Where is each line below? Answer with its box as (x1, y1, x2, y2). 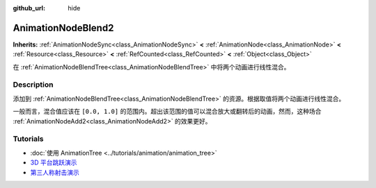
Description (13, 80, 54, 89)
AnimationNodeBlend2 (13, 22, 114, 34)
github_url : (13, 4, 45, 12)
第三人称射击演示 (30, 168, 79, 176)
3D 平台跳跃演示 (30, 158, 77, 166)
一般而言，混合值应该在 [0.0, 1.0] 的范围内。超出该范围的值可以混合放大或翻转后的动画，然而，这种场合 (13, 108, 322, 116)
